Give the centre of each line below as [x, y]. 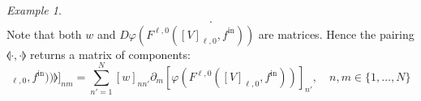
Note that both [44, 34]
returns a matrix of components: [110, 54]
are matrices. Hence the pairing [336, 34]
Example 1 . [34, 10]
